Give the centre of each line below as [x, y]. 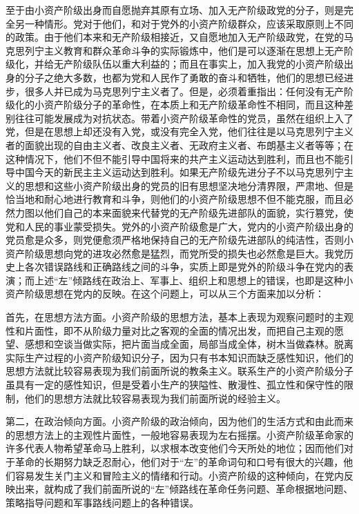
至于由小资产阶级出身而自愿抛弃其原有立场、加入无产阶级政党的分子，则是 [175, 10]
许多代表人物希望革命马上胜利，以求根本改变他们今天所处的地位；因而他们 [175, 448]
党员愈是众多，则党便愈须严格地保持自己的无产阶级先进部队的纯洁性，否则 [175, 240]
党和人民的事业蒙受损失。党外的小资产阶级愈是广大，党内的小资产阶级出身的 [179, 226]
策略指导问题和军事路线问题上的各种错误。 [102, 502]
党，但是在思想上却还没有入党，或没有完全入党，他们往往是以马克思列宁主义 [179, 131]
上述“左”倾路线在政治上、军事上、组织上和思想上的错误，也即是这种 [189, 280]
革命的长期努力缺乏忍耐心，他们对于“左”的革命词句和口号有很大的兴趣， [179, 462]
